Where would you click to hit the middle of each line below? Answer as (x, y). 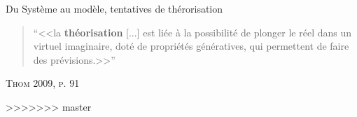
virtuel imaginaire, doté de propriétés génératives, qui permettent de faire (191, 46)
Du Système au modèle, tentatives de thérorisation (114, 8)
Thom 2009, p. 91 (43, 83)
